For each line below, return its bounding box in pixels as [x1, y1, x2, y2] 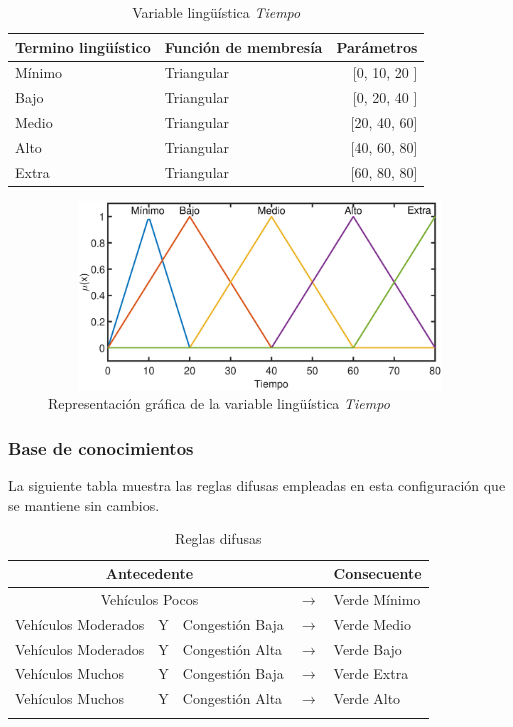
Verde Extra [333, 663, 409, 684]
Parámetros [336, 36, 418, 57]
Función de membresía [164, 36, 323, 57]
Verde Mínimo [333, 588, 421, 609]
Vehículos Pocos [100, 588, 199, 609]
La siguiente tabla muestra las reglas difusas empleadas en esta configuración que [8, 475, 506, 496]
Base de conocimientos [8, 435, 194, 460]
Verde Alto [333, 688, 401, 709]
